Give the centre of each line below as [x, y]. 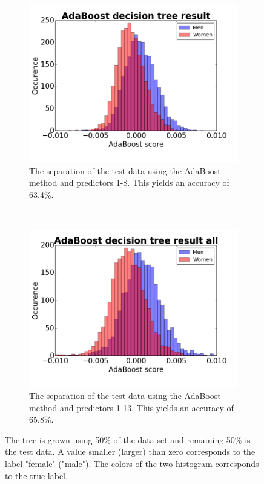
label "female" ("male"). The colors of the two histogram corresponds [132, 464]
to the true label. [36, 475]
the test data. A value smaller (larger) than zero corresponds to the [130, 452]
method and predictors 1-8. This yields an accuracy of [129, 182]
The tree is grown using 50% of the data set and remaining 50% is [128, 439]
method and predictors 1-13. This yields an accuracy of [131, 407]
